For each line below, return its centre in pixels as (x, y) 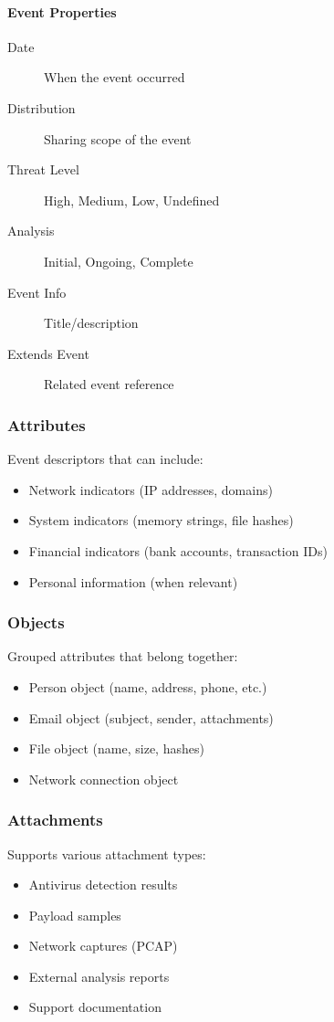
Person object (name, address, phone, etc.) (148, 686)
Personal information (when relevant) (133, 581)
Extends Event (48, 353)
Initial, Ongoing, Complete (119, 261)
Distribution (42, 107)
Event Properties (62, 11)
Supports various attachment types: (107, 853)
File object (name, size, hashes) (116, 748)
